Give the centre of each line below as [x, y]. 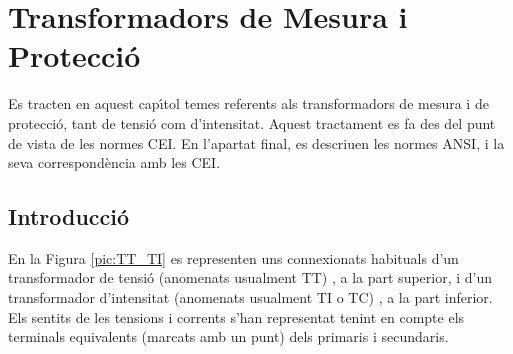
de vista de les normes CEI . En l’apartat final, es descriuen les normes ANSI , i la [256, 142]
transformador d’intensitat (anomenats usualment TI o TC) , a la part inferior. [250, 297]
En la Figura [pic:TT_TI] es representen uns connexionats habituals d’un [233, 257]
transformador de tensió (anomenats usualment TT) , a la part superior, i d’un [250, 277]
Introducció [69, 216]
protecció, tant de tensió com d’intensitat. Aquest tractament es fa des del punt [252, 122]
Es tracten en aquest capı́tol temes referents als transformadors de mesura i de [248, 103]
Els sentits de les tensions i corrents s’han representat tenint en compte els [236, 316]
